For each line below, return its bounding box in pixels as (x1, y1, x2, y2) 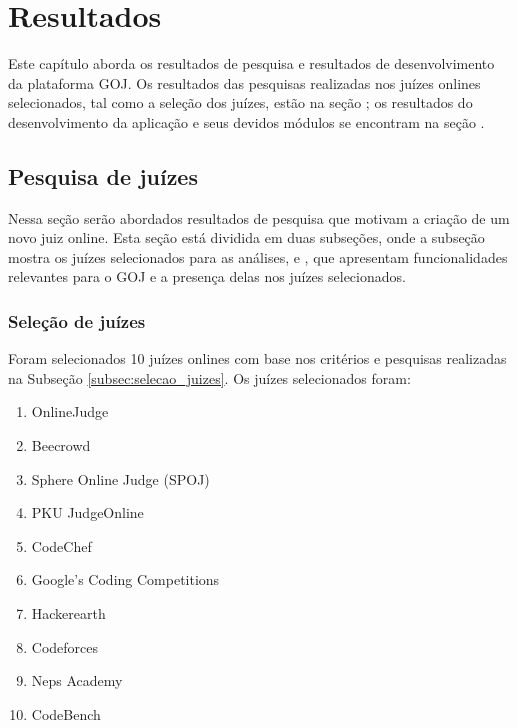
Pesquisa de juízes (8, 160, 198, 191)
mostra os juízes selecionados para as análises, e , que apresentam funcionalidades (8, 246, 508, 267)
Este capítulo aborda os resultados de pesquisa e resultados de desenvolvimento (8, 53, 495, 74)
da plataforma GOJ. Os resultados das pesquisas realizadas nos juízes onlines (8, 72, 481, 93)
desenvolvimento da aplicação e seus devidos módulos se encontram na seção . (8, 111, 485, 132)
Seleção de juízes (8, 309, 146, 333)
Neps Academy (31, 670, 123, 691)
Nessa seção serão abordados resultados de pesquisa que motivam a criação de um (8, 207, 510, 228)
